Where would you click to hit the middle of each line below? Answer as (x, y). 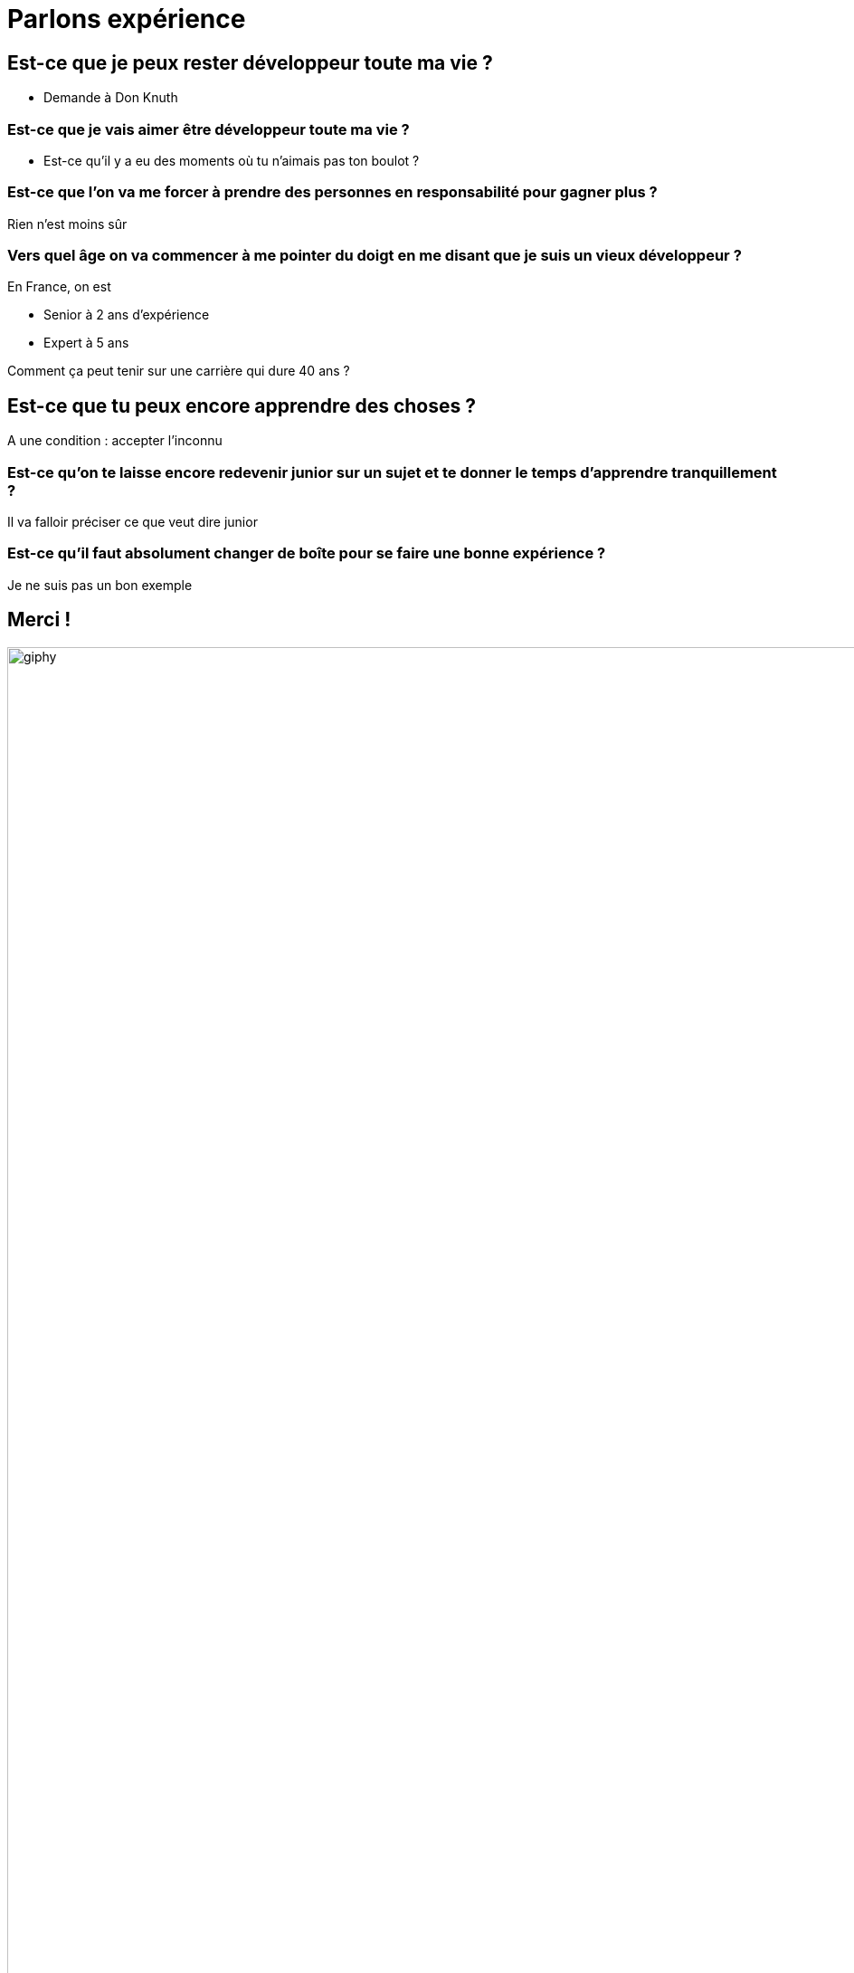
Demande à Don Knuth (111, 98)
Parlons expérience (127, 19)
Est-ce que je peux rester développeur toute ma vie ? (250, 62)
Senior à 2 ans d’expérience (127, 315)
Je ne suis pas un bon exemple (100, 585)
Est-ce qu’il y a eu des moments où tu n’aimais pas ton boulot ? (232, 160)
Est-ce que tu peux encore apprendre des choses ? (242, 405)
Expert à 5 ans (86, 343)
